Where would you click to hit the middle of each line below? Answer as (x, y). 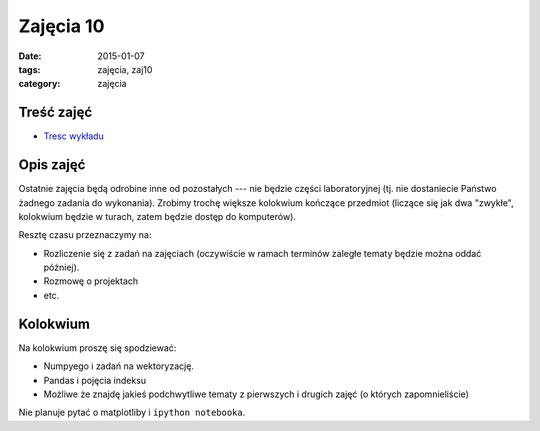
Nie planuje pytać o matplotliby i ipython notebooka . (132, 412)
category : (39, 84)
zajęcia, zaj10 (125, 69)
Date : (30, 56)
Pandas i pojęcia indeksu (95, 380)
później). (61, 267)
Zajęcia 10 (61, 26)
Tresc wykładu (73, 136)
